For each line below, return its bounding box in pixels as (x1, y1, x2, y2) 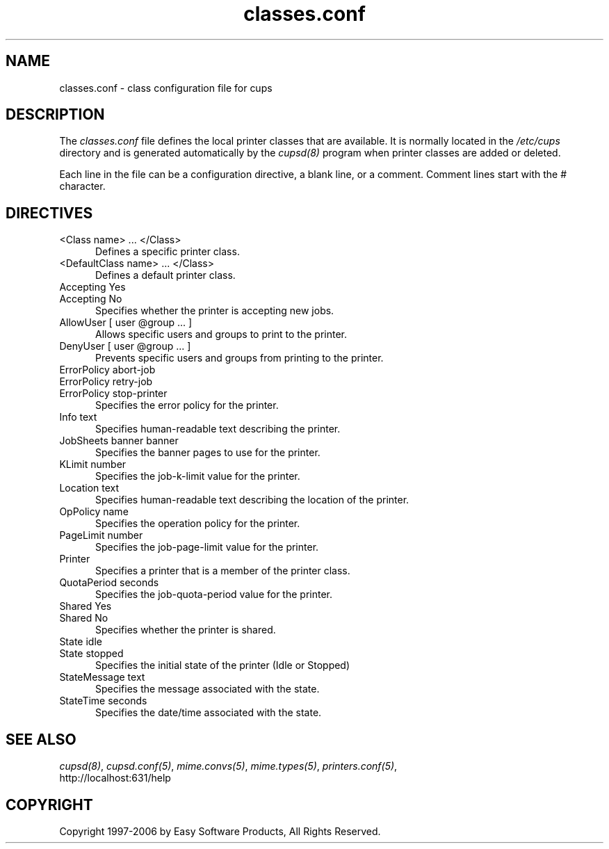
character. (59, 180, 106, 193)
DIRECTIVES (6, 204, 93, 222)
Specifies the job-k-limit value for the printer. (95, 470, 300, 483)
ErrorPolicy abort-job (59, 364, 156, 376)
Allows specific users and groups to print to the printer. (95, 328, 347, 341)
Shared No (59, 612, 108, 624)
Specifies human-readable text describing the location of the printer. (95, 494, 409, 506)
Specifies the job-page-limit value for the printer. (95, 541, 319, 553)
